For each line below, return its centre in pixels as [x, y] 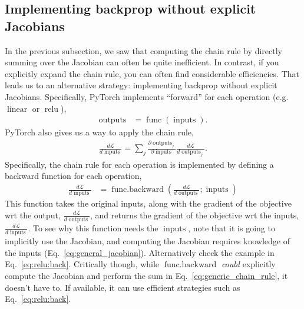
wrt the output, [33, 215]
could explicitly [248, 264]
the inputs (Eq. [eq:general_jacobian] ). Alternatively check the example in [140, 252]
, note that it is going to [232, 227]
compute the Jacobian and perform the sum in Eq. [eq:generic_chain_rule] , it [146, 275]
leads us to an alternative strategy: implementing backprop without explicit [141, 85]
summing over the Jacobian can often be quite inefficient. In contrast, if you [142, 62]
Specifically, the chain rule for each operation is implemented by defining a [139, 164]
